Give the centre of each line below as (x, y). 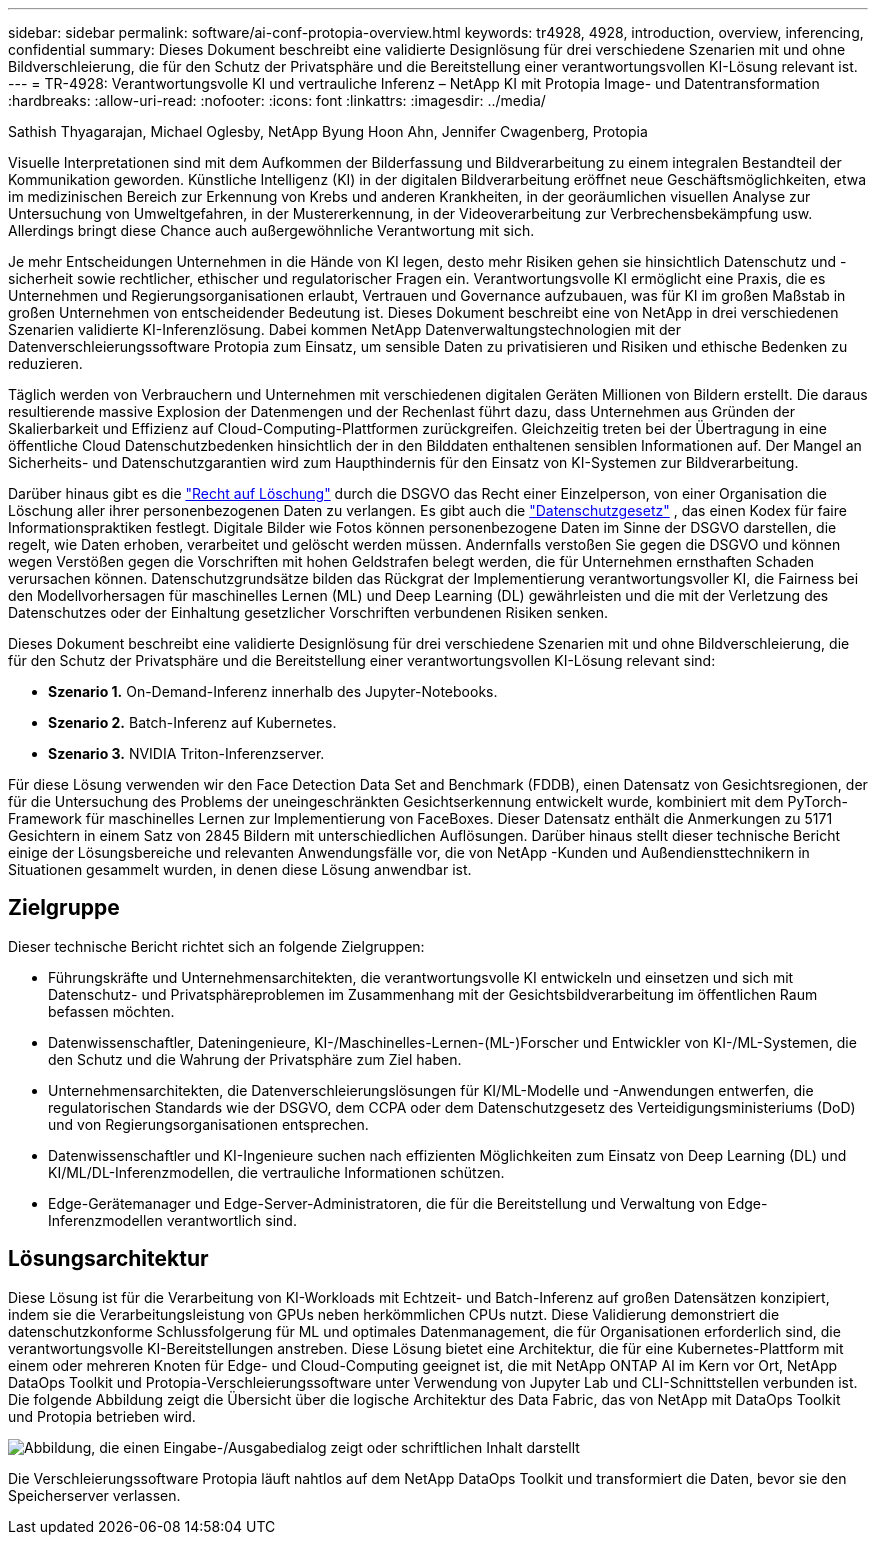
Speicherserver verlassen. (94, 1495)
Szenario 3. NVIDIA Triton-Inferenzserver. (186, 753)
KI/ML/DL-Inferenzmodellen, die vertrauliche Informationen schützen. (276, 1172)
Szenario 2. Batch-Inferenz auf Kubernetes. (192, 722)
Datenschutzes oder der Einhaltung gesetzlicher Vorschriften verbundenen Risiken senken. (308, 612)
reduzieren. (45, 363)
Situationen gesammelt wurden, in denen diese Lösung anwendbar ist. (240, 869)
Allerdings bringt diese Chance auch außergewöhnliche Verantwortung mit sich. (271, 230)
